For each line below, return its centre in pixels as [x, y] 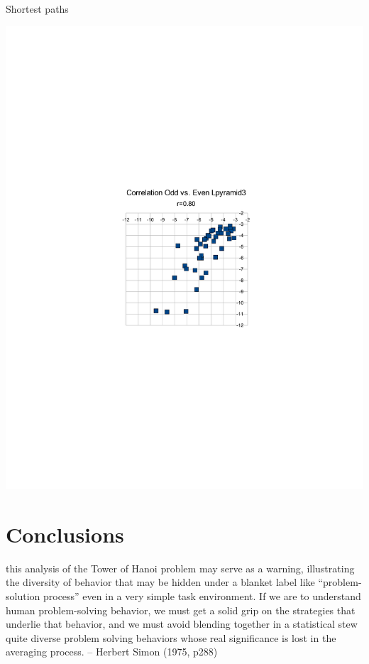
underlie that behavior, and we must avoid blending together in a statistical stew [182, 624]
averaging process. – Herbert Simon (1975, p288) [112, 652]
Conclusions [65, 534]
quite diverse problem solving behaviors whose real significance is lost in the [171, 637]
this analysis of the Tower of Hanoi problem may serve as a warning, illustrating [180, 568]
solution [23, 595]
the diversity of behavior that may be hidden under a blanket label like [160, 582]
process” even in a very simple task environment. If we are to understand [202, 595]
